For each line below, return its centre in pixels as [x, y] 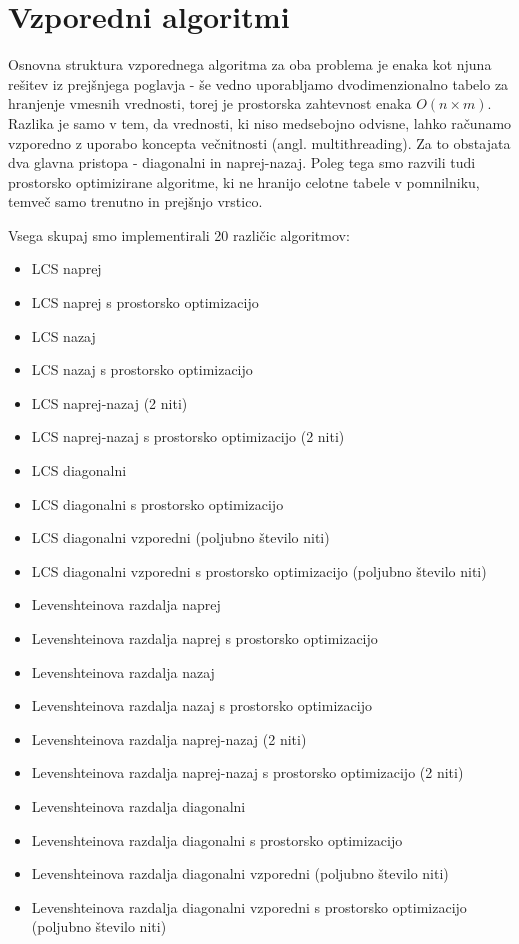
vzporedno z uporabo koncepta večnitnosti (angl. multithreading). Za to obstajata [259, 142]
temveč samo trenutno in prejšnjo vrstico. [135, 201]
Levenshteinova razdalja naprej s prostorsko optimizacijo [204, 638]
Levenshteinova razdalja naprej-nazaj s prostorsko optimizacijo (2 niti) [247, 772]
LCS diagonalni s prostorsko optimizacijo [157, 503]
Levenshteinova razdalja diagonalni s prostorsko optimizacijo [217, 839]
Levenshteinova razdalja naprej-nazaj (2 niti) [169, 738]
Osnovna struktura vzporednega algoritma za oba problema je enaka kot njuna [250, 64]
